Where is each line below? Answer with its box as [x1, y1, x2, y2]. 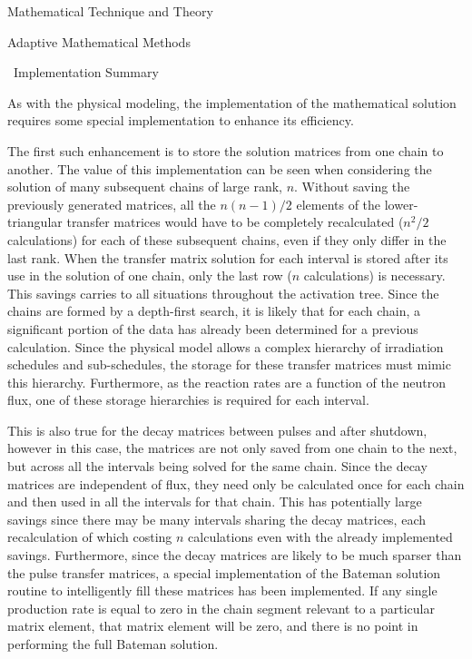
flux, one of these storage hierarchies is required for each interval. [7, 390, 369, 409]
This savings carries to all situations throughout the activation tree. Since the [7, 283, 439, 302]
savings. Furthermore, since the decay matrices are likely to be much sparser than [7, 546, 462, 565]
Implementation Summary [13, 63, 159, 82]
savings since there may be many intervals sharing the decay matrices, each [7, 509, 426, 528]
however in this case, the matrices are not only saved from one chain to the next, [7, 438, 457, 457]
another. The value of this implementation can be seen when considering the [7, 159, 432, 178]
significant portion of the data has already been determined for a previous [7, 319, 418, 338]
